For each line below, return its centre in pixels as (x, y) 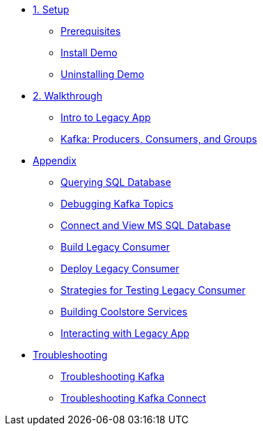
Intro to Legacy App (106, 117)
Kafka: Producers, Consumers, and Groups (159, 139)
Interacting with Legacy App (125, 333)
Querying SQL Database (116, 182)
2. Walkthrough (67, 96)
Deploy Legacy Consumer (120, 268)
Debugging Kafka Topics (117, 204)
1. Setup (51, 9)
